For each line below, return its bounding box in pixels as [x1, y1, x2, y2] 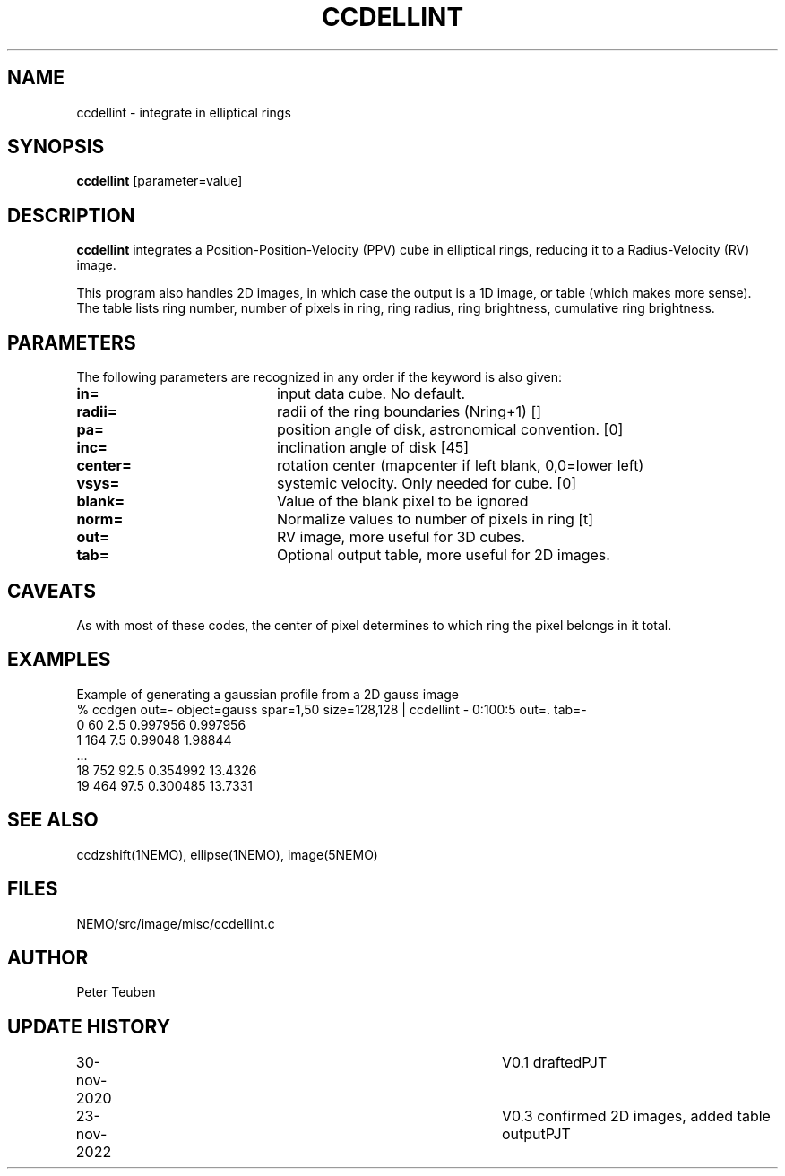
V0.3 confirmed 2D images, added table [502, 1107, 771, 1126]
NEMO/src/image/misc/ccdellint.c [76, 915, 275, 931]
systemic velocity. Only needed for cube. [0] [276, 474, 577, 493]
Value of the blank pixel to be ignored [276, 492, 529, 511]
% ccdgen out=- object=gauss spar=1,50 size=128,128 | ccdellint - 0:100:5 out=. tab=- [76, 701, 587, 717]
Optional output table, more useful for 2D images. [276, 546, 610, 565]
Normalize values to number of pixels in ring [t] [276, 510, 594, 529]
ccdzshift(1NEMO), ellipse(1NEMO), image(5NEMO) [76, 846, 378, 862]
